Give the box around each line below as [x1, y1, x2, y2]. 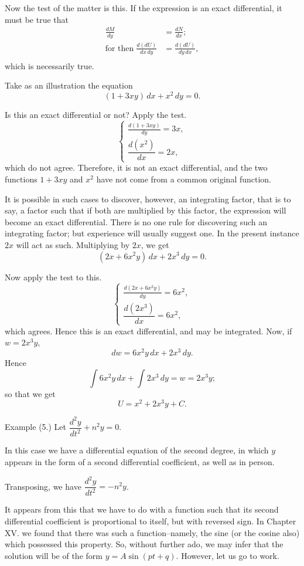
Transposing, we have [5, 480, 81, 492]
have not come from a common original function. [96, 172, 272, 185]
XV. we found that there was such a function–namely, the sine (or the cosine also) [5, 526, 300, 538]
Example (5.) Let [5, 421, 66, 433]
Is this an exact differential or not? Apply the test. [5, 109, 187, 121]
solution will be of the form [5, 549, 103, 561]
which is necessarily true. [5, 59, 94, 72]
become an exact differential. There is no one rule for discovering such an [5, 215, 267, 228]
